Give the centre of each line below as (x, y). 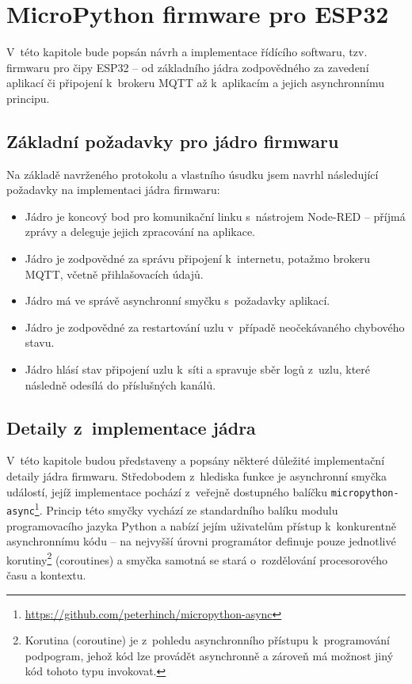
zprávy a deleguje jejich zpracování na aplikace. (140, 232)
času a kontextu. (46, 575)
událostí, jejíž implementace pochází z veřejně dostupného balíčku (167, 491)
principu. (28, 98)
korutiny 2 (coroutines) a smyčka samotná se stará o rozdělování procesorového (197, 558)
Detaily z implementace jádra (131, 427)
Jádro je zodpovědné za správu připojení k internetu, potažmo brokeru (198, 258)
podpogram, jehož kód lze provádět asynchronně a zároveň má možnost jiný (209, 655)
